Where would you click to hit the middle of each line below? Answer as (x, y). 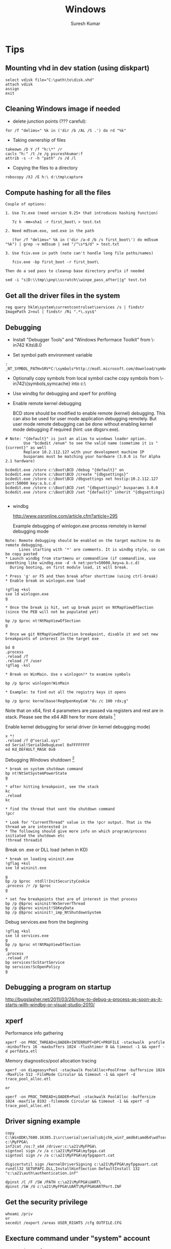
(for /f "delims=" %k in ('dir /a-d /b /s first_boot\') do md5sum (85, 240)
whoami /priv (19, 1214)
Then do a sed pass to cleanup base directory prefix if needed (75, 271)
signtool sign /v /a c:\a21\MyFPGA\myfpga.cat (55, 1151)
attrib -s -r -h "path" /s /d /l (41, 158)
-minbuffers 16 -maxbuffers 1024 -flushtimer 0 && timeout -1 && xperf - (85, 1047)
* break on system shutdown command (44, 769)
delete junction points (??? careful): (50, 121)
